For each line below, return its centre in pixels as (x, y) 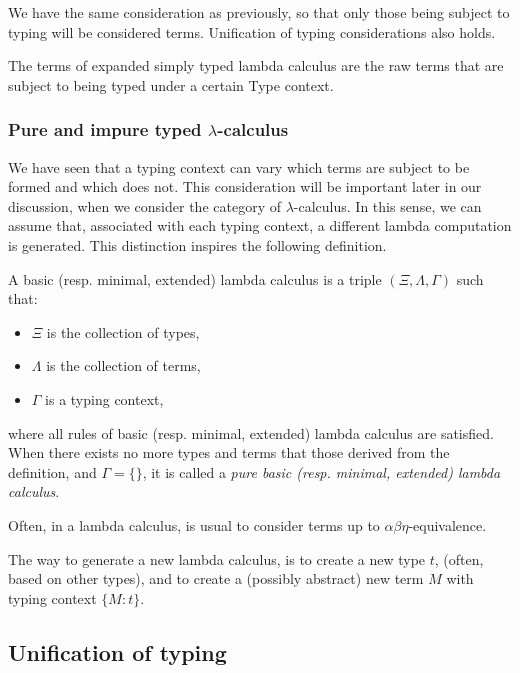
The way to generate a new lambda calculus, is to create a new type (217, 558)
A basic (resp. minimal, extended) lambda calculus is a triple (195, 278)
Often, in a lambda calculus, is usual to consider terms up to (194, 524)
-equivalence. (447, 524)
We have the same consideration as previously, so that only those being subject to (259, 12)
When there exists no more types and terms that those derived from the (229, 452)
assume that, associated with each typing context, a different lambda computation (260, 225)
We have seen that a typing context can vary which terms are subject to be (239, 166)
